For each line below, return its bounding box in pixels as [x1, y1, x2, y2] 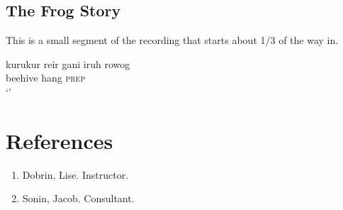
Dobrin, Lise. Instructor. [22, 167, 129, 182]
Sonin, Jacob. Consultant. [22, 191, 135, 206]
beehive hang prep [6, 70, 86, 85]
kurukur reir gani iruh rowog [6, 56, 130, 71]
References [6, 126, 113, 155]
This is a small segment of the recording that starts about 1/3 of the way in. [6, 33, 339, 48]
